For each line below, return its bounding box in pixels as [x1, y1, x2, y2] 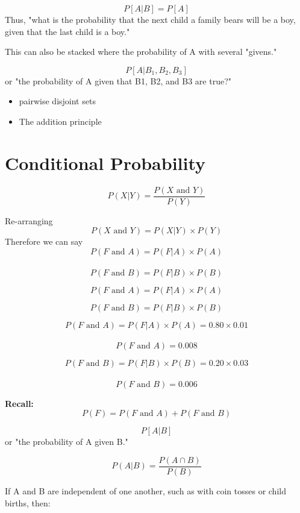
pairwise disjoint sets [19, 95, 96, 107]
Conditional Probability [5, 150, 206, 175]
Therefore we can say [5, 235, 83, 248]
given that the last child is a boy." [5, 25, 130, 37]
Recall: [5, 397, 34, 409]
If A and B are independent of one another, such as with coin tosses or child [5, 484, 286, 497]
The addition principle [19, 115, 102, 127]
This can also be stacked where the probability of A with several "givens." [5, 45, 277, 58]
